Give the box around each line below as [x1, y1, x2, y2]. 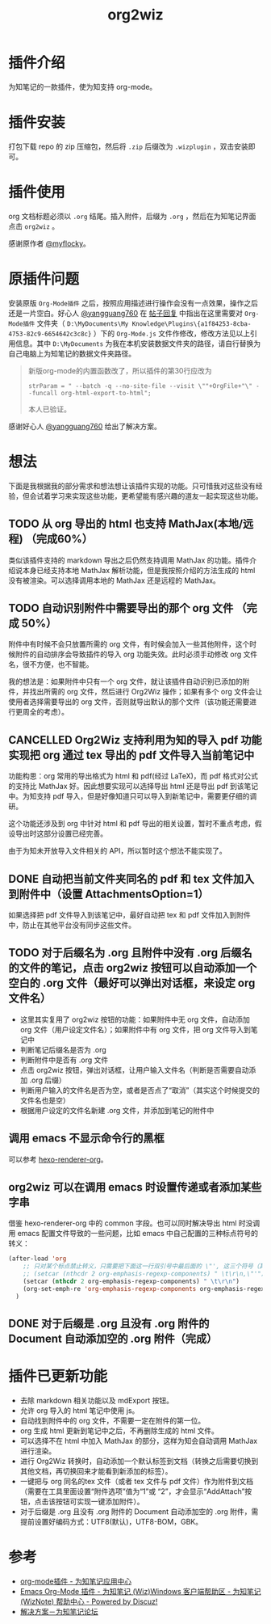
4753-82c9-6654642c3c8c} [8, 330, 92, 338]
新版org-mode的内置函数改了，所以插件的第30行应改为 [27, 365, 212, 375]
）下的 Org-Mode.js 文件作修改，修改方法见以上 [93, 328, 251, 338]
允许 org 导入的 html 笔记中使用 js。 [19, 1405, 140, 1415]
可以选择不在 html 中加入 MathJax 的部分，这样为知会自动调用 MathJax [19, 1436, 258, 1445]
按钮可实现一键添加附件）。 [55, 1496, 144, 1506]
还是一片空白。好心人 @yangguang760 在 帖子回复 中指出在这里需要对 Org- [8, 308, 260, 318]
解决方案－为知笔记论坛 [19, 1606, 98, 1616]
